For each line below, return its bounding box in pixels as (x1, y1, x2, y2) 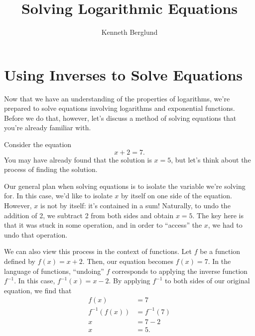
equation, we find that (4, 285, 72, 295)
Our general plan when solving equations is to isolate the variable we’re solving (4, 180, 246, 191)
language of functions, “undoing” (4, 265, 104, 276)
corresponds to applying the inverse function (112, 265, 248, 276)
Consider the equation (4, 139, 72, 150)
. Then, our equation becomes (82, 255, 173, 266)
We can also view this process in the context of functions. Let (4, 246, 192, 256)
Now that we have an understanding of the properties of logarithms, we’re (4, 93, 230, 103)
